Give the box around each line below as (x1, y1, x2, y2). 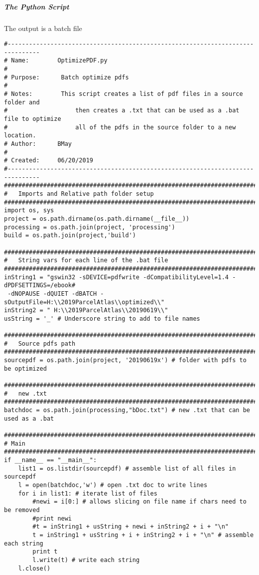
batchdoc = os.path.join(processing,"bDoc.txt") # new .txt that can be (4, 407, 250, 414)
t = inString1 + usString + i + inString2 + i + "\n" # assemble (32, 531, 254, 539)
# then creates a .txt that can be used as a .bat (4, 107, 240, 114)
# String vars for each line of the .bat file (4, 257, 168, 264)
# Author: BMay (4, 140, 72, 148)
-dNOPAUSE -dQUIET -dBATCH (7, 290, 97, 297)
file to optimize (4, 115, 61, 123)
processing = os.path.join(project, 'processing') (4, 223, 175, 231)
